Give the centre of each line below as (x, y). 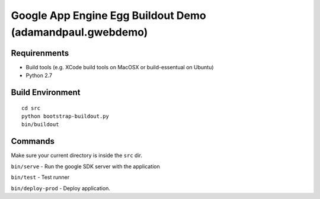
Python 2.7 (39, 76)
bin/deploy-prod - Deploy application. (61, 188)
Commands (33, 141)
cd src (31, 108)
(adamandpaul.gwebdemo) (79, 32)
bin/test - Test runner (40, 177)
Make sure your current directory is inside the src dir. (76, 155)
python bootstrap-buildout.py (65, 116)
